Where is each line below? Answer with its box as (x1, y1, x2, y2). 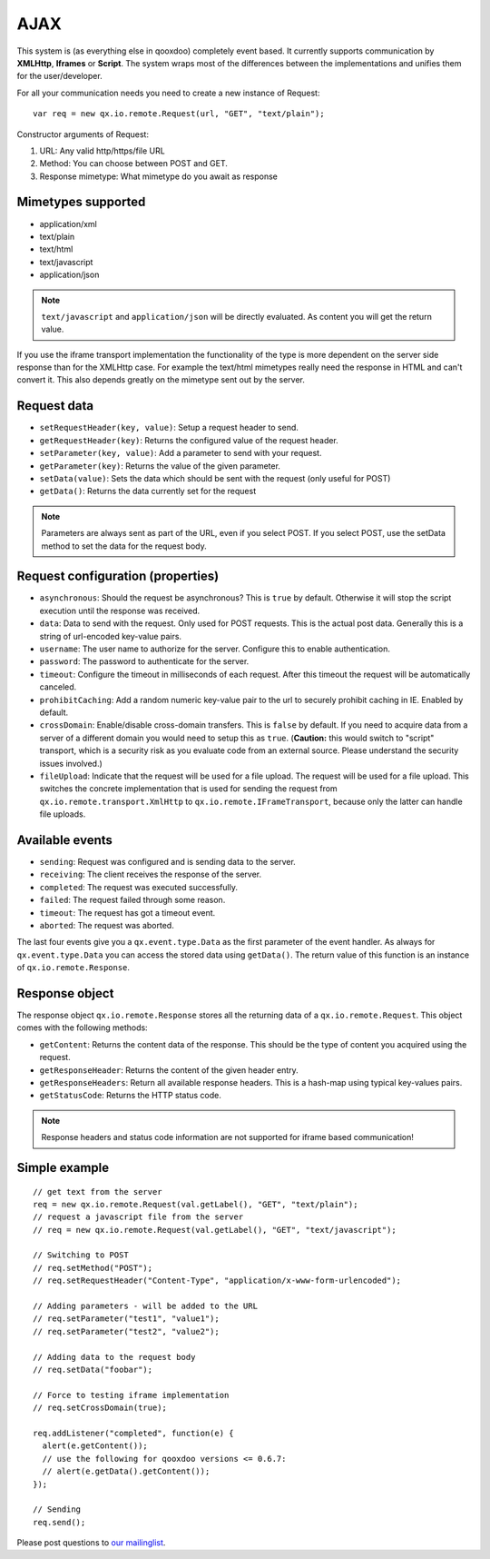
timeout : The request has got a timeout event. (39, 907, 216, 918)
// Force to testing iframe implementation (33, 1390, 230, 1400)
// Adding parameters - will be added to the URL (33, 1301, 259, 1312)
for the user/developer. (16, 71, 103, 82)
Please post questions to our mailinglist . (16, 1537, 166, 1548)
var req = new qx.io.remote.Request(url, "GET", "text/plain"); (33, 109, 326, 119)
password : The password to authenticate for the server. (39, 656, 250, 667)
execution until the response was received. (39, 605, 201, 616)
